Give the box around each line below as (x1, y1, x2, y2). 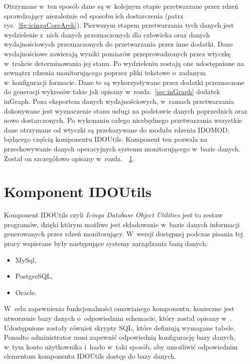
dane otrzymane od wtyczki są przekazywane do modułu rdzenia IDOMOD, (4, 124, 230, 134)
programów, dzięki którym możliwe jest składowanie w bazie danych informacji (4, 219, 240, 229)
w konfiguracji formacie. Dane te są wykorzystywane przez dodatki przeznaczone (4, 77, 245, 87)
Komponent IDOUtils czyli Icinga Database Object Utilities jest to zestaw (4, 210, 223, 220)
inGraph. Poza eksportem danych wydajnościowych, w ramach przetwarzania (4, 96, 234, 106)
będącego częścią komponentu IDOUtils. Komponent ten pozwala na (4, 134, 208, 144)
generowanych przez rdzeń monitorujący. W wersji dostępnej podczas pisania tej (4, 229, 243, 239)
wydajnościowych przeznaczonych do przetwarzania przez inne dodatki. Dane (4, 39, 233, 49)
